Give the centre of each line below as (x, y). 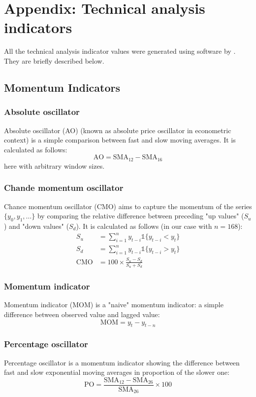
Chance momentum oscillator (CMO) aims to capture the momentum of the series (128, 206)
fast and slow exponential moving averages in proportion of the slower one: (117, 372)
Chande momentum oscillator (64, 188)
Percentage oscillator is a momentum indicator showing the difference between (122, 362)
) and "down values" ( (36, 226)
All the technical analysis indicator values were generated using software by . (120, 51)
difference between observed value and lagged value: (82, 314)
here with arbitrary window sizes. (54, 165)
